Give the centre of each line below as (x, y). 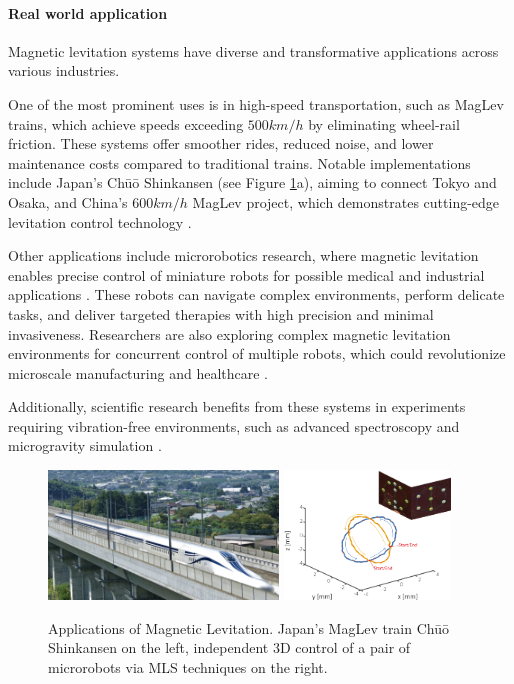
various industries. (64, 70)
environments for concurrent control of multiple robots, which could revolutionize (257, 353)
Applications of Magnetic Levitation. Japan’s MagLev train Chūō (248, 627)
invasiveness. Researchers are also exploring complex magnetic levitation (229, 333)
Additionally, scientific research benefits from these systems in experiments (237, 406)
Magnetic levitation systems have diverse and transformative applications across (253, 50)
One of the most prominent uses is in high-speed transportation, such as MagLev (256, 103)
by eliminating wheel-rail (384, 123)
